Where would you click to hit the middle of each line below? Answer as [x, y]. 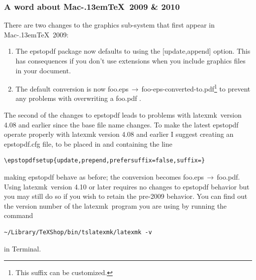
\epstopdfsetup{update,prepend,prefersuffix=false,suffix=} [105, 161]
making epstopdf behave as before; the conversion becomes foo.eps [104, 177]
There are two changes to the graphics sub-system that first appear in [110, 25]
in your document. [43, 70]
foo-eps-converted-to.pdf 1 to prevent [196, 88]
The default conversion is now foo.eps [72, 88]
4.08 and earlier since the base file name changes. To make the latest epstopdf [121, 124]
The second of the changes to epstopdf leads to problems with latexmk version [123, 115]
